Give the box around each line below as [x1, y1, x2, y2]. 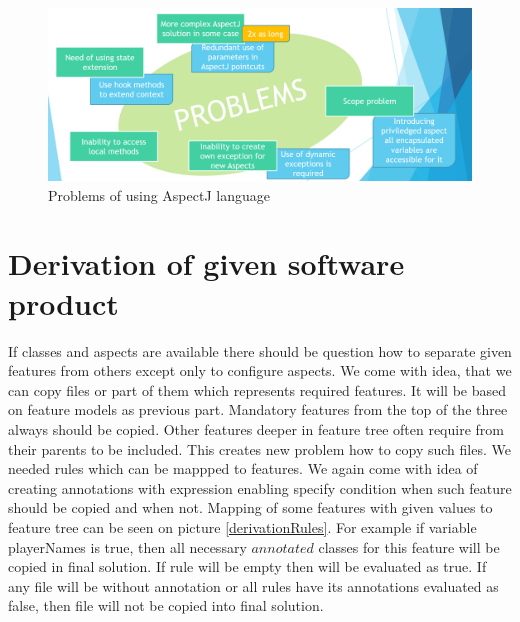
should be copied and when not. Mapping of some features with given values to [8, 497, 493, 518]
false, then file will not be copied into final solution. [8, 595, 324, 616]
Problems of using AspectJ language [48, 184, 270, 205]
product [8, 282, 119, 323]
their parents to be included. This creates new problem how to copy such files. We [8, 438, 511, 459]
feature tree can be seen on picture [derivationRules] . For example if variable [8, 516, 477, 537]
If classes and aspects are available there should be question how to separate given [8, 340, 512, 361]
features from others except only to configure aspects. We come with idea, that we [8, 360, 512, 381]
